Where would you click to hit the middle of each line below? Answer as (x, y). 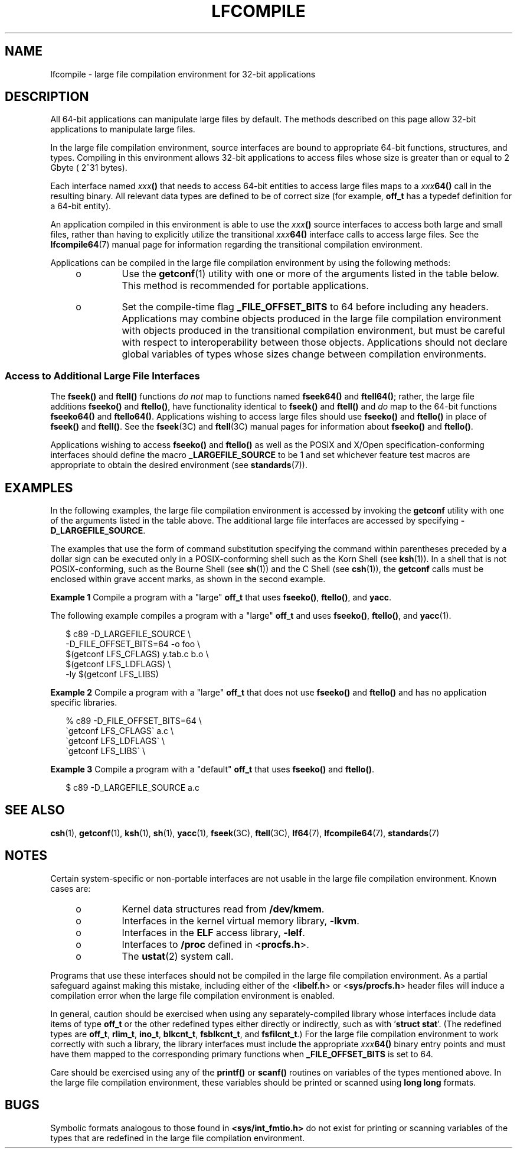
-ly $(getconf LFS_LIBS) (112, 674)
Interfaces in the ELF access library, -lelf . (213, 932)
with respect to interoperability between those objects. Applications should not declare (315, 342)
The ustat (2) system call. (178, 956)
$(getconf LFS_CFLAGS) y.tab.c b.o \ (137, 654)
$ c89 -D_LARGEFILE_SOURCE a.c (133, 788)
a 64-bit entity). (81, 206)
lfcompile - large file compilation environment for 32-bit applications (183, 74)
